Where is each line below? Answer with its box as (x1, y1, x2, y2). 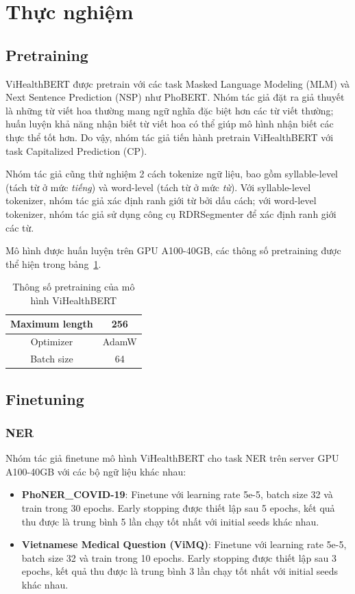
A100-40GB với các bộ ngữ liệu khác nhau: (5, 464, 186, 478)
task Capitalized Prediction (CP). (5, 143, 147, 158)
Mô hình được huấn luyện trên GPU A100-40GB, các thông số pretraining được (5, 243, 341, 258)
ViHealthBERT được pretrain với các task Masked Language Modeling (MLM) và (5, 76, 350, 90)
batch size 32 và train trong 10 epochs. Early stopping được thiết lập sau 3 (21, 550, 336, 565)
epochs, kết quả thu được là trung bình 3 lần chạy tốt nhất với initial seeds (21, 564, 338, 578)
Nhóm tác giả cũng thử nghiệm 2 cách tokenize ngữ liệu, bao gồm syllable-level (5, 166, 338, 181)
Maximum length (10, 317, 93, 331)
